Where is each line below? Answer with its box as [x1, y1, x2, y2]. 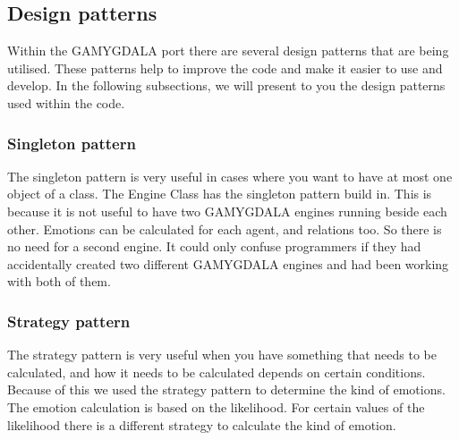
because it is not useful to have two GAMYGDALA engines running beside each [7, 201, 447, 220]
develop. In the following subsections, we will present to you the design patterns [7, 76, 446, 95]
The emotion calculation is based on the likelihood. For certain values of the [7, 397, 425, 416]
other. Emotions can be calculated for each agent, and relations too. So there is [7, 219, 442, 238]
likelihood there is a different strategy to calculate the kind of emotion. [7, 415, 396, 434]
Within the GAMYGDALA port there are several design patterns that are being [7, 41, 449, 60]
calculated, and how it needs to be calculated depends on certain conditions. [7, 362, 426, 381]
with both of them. [7, 272, 111, 291]
